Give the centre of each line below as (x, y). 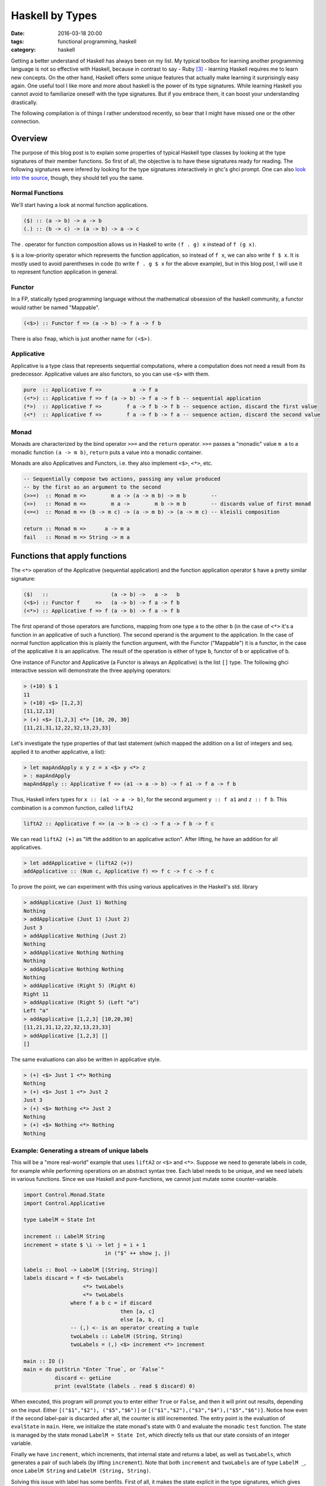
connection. (25, 121)
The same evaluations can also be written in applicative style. (86, 1059)
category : (23, 50)
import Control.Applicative (64, 1203)
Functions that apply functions (69, 556)
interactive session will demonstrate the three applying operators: (91, 670)
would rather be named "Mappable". (55, 307)
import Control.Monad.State (64, 1195)
